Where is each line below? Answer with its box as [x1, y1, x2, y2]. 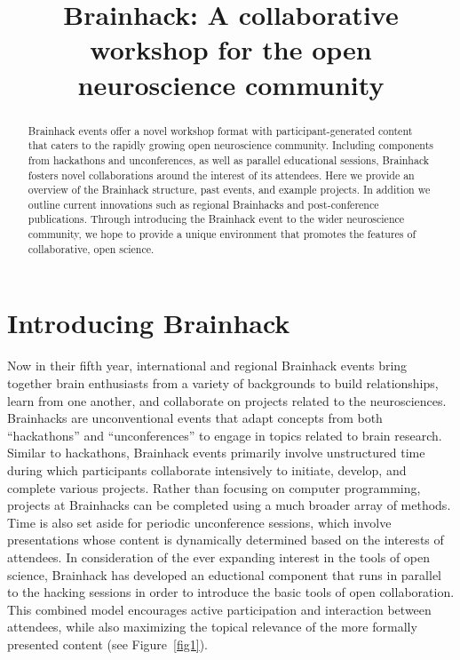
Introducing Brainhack [7, 305, 290, 341]
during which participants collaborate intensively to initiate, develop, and [7, 460, 407, 479]
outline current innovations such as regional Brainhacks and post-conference [28, 196, 379, 211]
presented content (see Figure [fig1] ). [7, 634, 208, 653]
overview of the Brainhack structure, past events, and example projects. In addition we [28, 182, 431, 197]
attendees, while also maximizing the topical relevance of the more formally [7, 617, 417, 636]
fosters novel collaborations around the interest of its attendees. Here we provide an [28, 167, 415, 182]
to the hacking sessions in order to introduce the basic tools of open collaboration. [7, 583, 455, 601]
